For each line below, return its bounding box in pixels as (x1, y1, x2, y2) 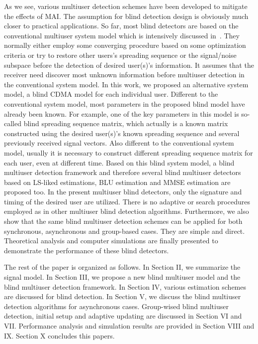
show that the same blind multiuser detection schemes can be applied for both (4, 216, 243, 226)
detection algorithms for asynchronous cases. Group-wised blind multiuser (4, 301, 229, 311)
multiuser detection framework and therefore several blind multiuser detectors (4, 167, 241, 177)
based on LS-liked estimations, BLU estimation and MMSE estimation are (4, 176, 231, 187)
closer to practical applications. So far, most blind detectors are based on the (4, 20, 239, 31)
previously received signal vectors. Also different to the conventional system (4, 138, 234, 148)
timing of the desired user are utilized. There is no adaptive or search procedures (4, 196, 250, 206)
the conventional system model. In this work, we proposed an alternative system (4, 79, 249, 89)
